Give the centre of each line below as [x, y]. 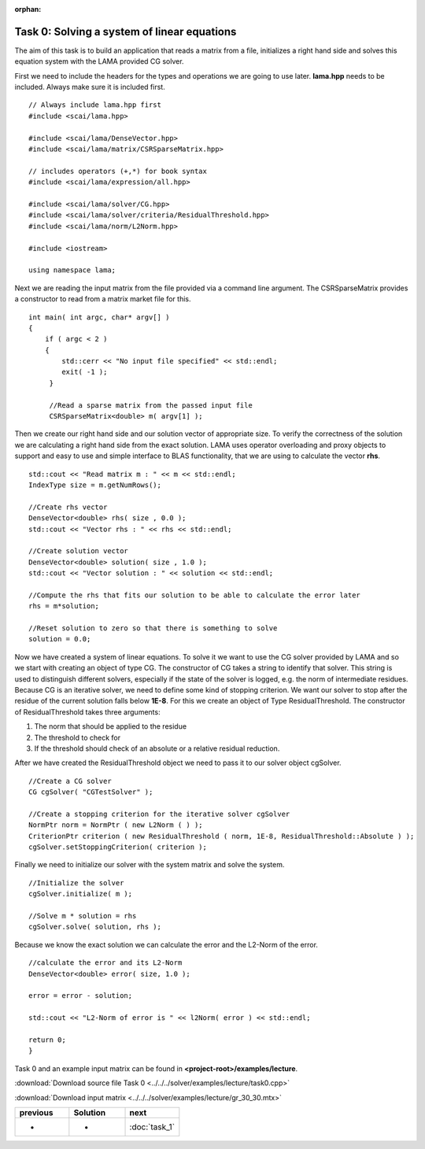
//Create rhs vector [68, 507]
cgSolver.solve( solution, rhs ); [95, 927]
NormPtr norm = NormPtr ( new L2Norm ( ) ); [116, 825]
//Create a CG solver [70, 781]
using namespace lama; [72, 270]
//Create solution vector [79, 551]
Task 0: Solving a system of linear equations [126, 31]
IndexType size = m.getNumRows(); [95, 485]
